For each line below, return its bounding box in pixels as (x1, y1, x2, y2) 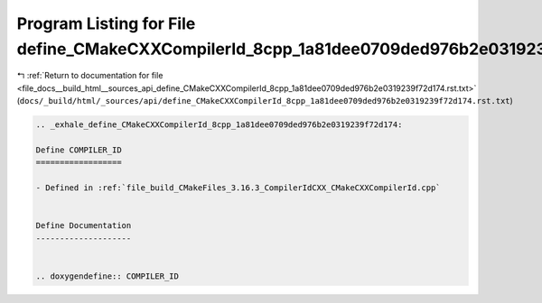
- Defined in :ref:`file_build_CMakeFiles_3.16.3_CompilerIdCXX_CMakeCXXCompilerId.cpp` (35, 183, 442, 193)
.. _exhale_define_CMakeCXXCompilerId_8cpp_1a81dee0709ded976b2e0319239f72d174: (35, 120, 403, 130)
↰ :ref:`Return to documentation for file (16, 70, 164, 81)
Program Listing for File (16, 14, 196, 33)
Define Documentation (35, 221, 132, 231)
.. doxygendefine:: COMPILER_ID (35, 271, 180, 281)
